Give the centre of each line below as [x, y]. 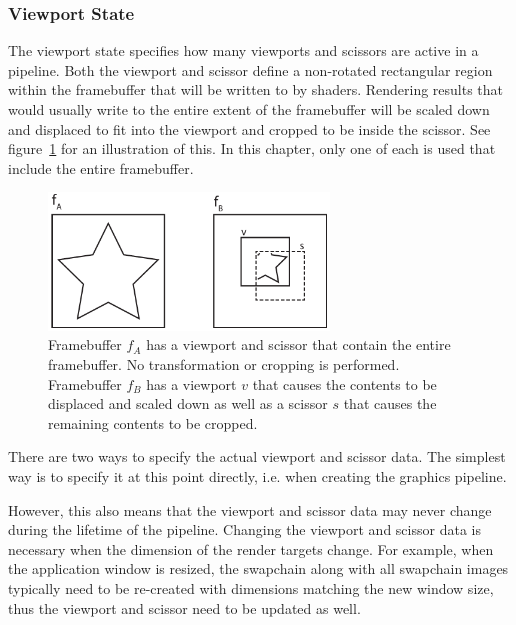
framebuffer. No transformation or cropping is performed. [224, 364]
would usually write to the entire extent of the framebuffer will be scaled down [249, 109]
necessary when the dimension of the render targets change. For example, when [251, 548]
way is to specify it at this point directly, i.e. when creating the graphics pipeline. [257, 476]
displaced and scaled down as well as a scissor [188, 403]
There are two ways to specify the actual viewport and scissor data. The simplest [257, 456]
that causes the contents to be [344, 383]
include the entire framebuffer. [101, 167]
